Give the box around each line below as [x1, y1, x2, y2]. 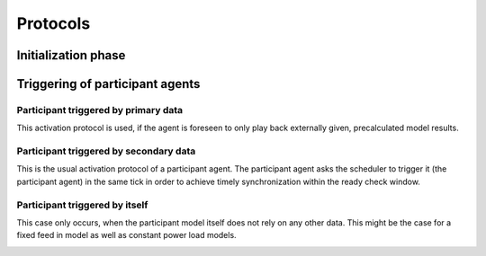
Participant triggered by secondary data [16, 145, 196, 157]
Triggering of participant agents [16, 76, 201, 92]
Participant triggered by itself [16, 199, 148, 211]
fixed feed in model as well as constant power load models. [16, 230, 238, 241]
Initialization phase [16, 48, 126, 63]
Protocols [16, 13, 91, 33]
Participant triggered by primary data [16, 103, 184, 116]
